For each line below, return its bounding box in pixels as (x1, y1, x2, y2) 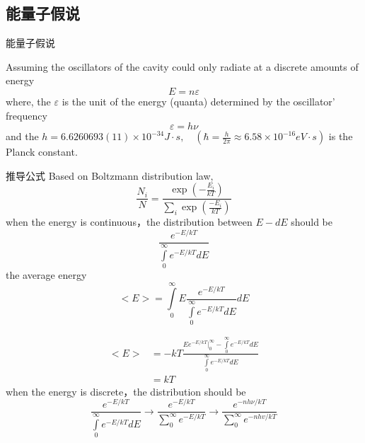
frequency (6, 108, 47, 122)
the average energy (6, 267, 87, 282)
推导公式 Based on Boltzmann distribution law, (6, 168, 214, 183)
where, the (6, 93, 51, 108)
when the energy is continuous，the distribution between (6, 214, 253, 229)
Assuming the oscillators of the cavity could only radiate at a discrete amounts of (6, 59, 359, 74)
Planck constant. (6, 144, 78, 159)
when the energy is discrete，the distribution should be (6, 384, 246, 398)
